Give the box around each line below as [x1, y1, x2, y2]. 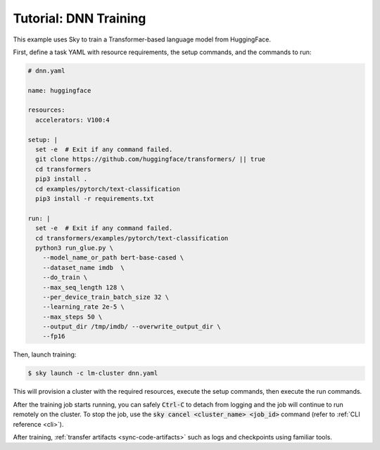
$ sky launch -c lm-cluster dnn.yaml [27, 369, 158, 378]
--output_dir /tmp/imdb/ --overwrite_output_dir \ [42, 323, 221, 330]
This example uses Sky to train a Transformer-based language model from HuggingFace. [13, 35, 271, 44]
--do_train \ [42, 274, 88, 281]
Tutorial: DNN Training [13, 11, 146, 26]
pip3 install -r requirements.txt [35, 195, 155, 202]
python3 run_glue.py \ [35, 243, 114, 252]
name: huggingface [27, 86, 91, 94]
